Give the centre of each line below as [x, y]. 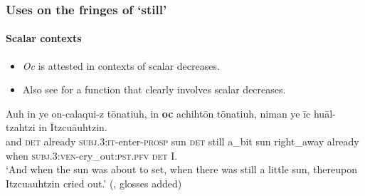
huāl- [324, 113]
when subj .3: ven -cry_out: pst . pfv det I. [92, 155]
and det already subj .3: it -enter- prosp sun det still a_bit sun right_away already [182, 141]
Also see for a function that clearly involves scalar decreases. [154, 89]
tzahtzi [21, 127]
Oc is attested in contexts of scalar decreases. [121, 65]
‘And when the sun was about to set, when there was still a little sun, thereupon [182, 169]
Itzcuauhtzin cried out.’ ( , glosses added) [94, 183]
